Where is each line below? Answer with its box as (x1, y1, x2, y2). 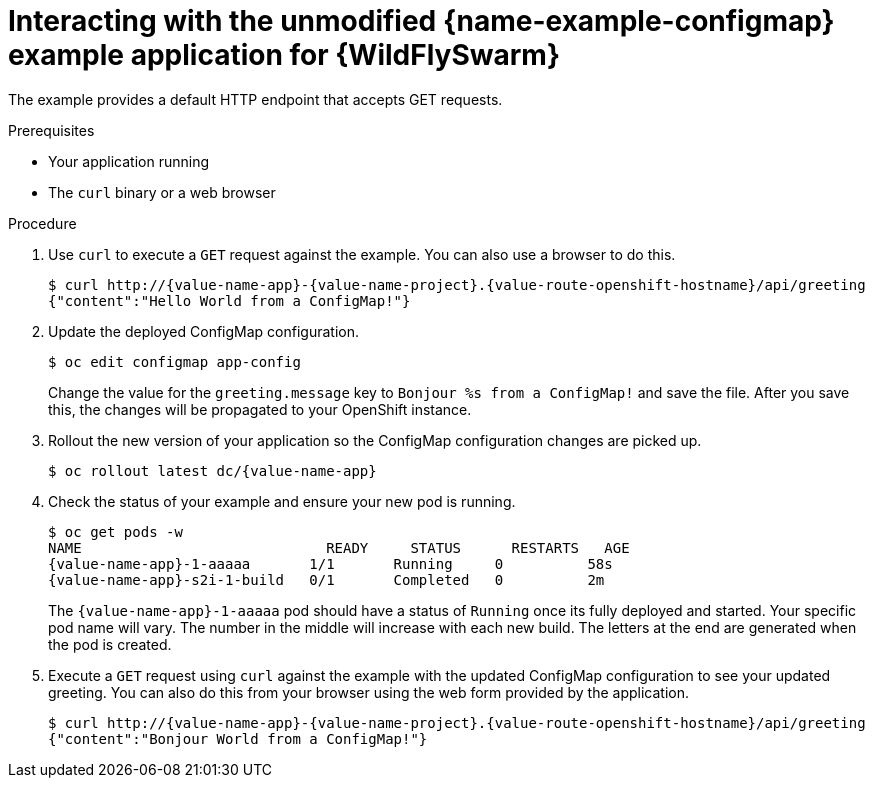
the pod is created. (48, 635, 172, 653)
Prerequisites (8, 121, 95, 139)
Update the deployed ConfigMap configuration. (48, 322, 359, 340)
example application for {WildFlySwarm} (8, 38, 561, 72)
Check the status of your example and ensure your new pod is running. (48, 492, 516, 510)
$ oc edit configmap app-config (48, 353, 301, 370)
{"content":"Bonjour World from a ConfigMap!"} (48, 730, 428, 747)
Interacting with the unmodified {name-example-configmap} (8, 4, 835, 38)
